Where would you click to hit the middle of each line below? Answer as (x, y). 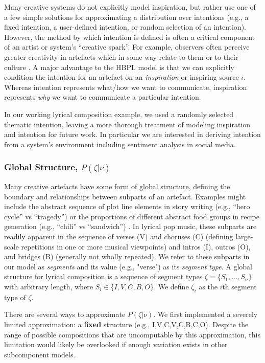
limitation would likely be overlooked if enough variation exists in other (116, 344)
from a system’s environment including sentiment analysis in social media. (120, 144)
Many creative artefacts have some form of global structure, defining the (117, 186)
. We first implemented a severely (206, 314)
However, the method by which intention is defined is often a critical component (129, 37)
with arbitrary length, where (49, 286)
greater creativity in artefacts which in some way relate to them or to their (121, 56)
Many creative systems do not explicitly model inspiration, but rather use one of (130, 7)
